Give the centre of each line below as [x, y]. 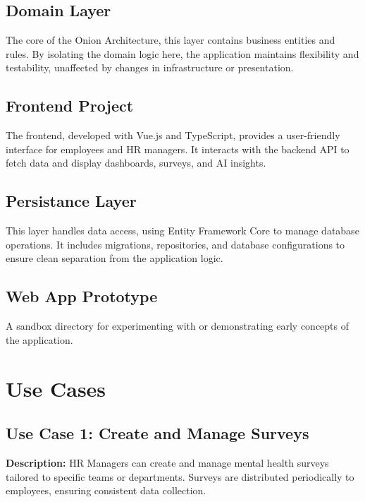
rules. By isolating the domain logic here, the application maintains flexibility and [182, 53]
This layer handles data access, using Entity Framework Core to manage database [182, 231]
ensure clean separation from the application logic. [115, 258]
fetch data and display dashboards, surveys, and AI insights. [136, 163]
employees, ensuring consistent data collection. [106, 490]
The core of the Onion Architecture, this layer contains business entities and [171, 40]
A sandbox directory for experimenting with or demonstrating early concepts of [178, 326]
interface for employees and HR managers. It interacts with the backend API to [178, 149]
